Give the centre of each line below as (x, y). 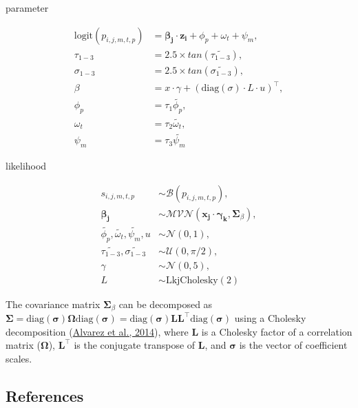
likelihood (26, 166)
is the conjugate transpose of (135, 345)
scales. (19, 359)
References (45, 396)
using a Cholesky (270, 318)
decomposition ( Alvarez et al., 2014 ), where (97, 331)
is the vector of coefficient (293, 345)
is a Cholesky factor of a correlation (277, 331)
